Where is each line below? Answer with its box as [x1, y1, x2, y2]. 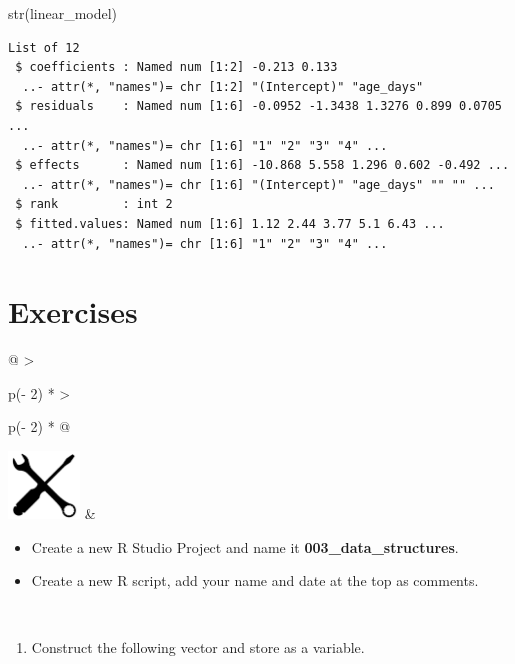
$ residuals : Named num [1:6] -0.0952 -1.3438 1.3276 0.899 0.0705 [15, 99, 502, 114]
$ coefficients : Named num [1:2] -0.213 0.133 [15, 60, 338, 75]
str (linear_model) [8, 3, 118, 23]
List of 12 [8, 40, 80, 55]
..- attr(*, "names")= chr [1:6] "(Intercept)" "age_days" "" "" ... [22, 177, 495, 192]
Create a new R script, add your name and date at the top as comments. [31, 570, 479, 591]
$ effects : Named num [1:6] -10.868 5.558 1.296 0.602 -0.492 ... [15, 158, 510, 173]
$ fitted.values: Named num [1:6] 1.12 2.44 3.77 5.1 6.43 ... [15, 216, 445, 231]
